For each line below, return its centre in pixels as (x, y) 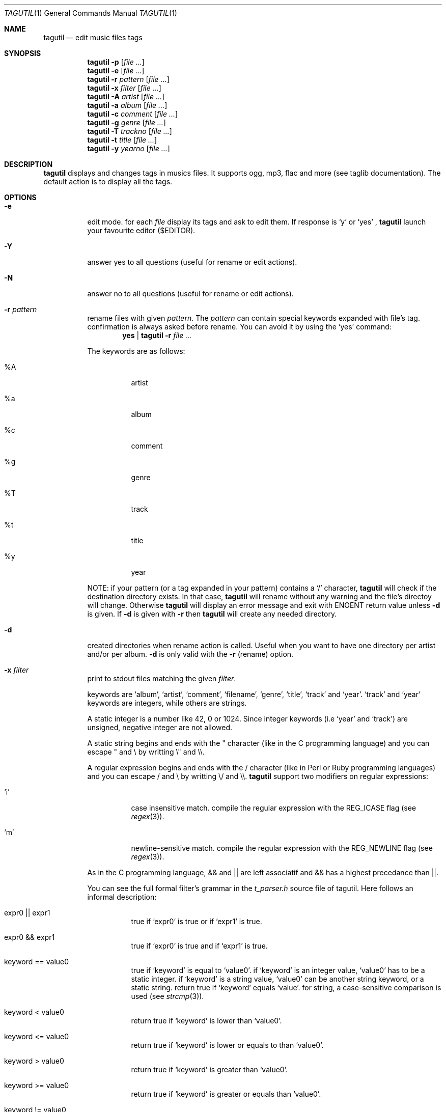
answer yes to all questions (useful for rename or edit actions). (192, 262)
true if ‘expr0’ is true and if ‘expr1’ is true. (199, 946)
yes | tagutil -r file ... (157, 335)
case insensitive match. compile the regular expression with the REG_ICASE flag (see (274, 808)
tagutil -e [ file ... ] (116, 71)
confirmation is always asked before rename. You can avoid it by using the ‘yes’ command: (239, 327)
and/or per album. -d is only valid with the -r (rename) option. (190, 654)
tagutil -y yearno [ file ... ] (129, 148)
